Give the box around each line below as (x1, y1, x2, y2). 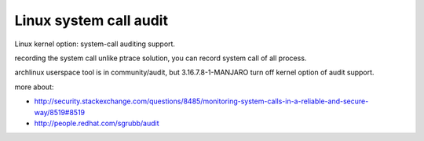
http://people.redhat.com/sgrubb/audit (34, 118, 160, 128)
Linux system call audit (14, 12, 169, 29)
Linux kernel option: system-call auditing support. (14, 39, 176, 49)
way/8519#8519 (34, 107, 86, 117)
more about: (14, 82, 54, 92)
